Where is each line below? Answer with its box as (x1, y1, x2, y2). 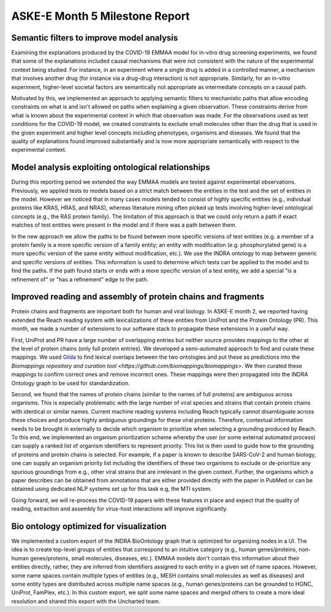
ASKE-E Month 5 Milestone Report (11, 9, 190, 23)
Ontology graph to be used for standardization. (11, 379, 130, 386)
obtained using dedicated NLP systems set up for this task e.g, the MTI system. (11, 485, 212, 493)
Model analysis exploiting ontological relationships (11, 162, 211, 173)
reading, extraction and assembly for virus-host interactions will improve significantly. (11, 505, 228, 512)
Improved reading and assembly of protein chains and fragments (11, 292, 265, 302)
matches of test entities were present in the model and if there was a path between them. (11, 221, 237, 229)
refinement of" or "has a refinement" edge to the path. (11, 275, 149, 283)
